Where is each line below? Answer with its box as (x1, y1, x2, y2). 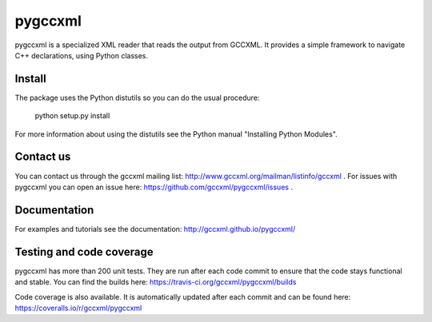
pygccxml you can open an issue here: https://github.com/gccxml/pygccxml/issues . (14, 182, 294, 192)
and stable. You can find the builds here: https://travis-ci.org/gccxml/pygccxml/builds (14, 277, 297, 287)
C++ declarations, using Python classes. (14, 50, 148, 60)
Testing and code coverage (14, 244, 154, 259)
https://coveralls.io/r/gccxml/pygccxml (14, 303, 142, 312)
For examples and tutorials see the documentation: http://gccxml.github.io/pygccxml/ (14, 224, 296, 233)
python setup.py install (34, 111, 110, 121)
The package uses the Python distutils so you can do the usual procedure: (14, 93, 260, 102)
